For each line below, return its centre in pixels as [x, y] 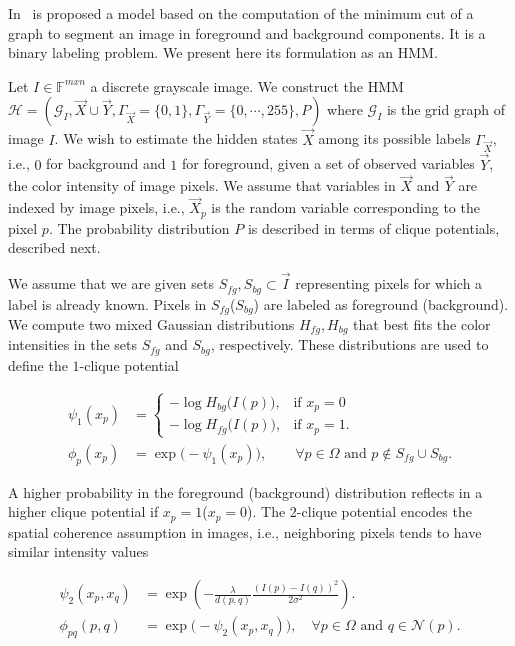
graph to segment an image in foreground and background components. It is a [247, 32]
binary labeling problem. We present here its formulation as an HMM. [223, 52]
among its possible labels [394, 138]
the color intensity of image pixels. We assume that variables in [202, 185]
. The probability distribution [139, 227]
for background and [106, 163]
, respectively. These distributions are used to [349, 344]
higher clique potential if [83, 511]
